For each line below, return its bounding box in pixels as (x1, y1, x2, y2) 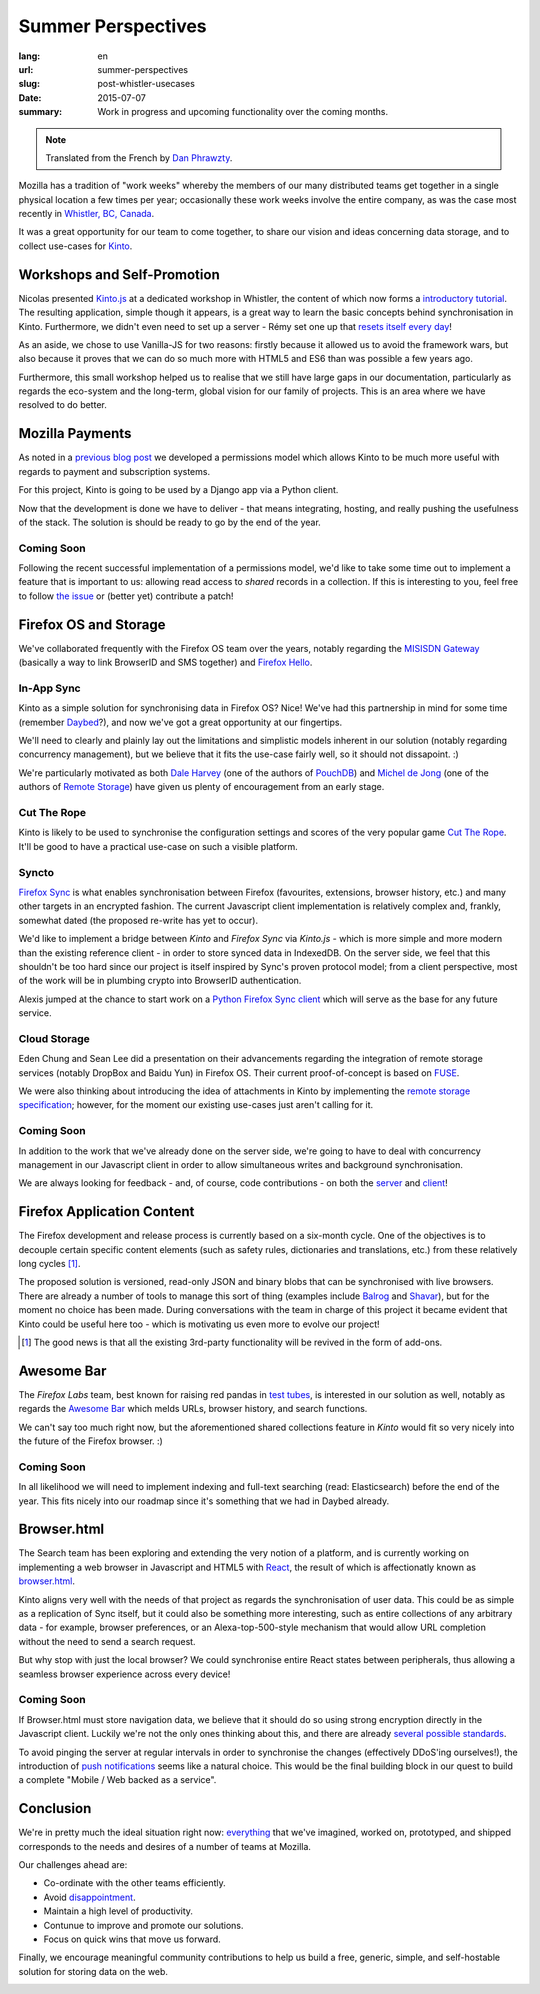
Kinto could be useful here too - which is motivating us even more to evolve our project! (18, 1318, 380, 1330)
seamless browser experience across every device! (18, 1668, 231, 1680)
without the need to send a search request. (18, 1635, 196, 1647)
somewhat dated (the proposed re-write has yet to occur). (18, 914, 259, 926)
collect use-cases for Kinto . (18, 240, 133, 252)
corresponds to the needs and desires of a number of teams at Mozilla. (18, 1840, 312, 1852)
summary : (18, 106, 63, 118)
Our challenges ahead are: (18, 1858, 128, 1870)
